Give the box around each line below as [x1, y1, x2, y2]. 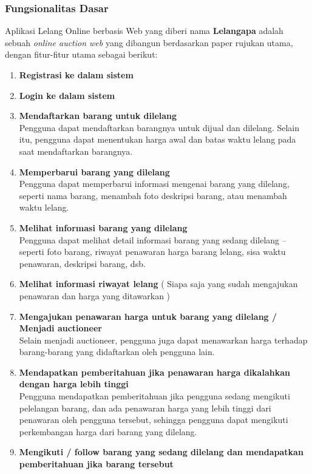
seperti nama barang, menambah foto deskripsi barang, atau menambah [19, 189, 287, 201]
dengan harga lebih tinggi [19, 378, 129, 390]
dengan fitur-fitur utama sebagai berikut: [5, 48, 158, 61]
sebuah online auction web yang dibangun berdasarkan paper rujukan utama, [5, 36, 293, 49]
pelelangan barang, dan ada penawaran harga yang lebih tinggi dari [19, 401, 271, 414]
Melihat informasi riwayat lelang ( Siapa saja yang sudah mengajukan [19, 277, 298, 290]
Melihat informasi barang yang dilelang [19, 221, 188, 234]
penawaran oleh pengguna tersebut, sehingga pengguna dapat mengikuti [19, 413, 288, 426]
